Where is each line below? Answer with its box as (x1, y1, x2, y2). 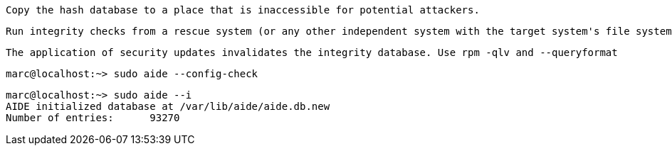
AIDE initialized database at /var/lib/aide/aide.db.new (6, 101, 330, 112)
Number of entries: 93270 (6, 112, 180, 123)
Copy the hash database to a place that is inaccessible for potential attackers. (6, 4, 480, 16)
